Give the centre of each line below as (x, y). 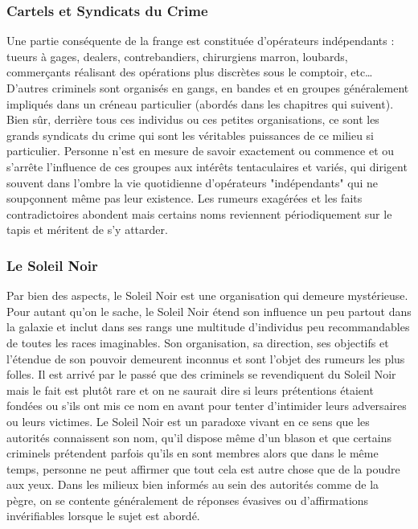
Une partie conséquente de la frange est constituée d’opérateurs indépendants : (201, 41)
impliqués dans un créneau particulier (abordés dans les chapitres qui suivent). (200, 103)
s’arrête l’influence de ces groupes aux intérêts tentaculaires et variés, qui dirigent (207, 166)
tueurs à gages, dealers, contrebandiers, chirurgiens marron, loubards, (177, 56)
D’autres (28, 88)
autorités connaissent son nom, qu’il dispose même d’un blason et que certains (199, 437)
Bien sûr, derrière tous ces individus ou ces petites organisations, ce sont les (193, 119)
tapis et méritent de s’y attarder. (87, 230)
